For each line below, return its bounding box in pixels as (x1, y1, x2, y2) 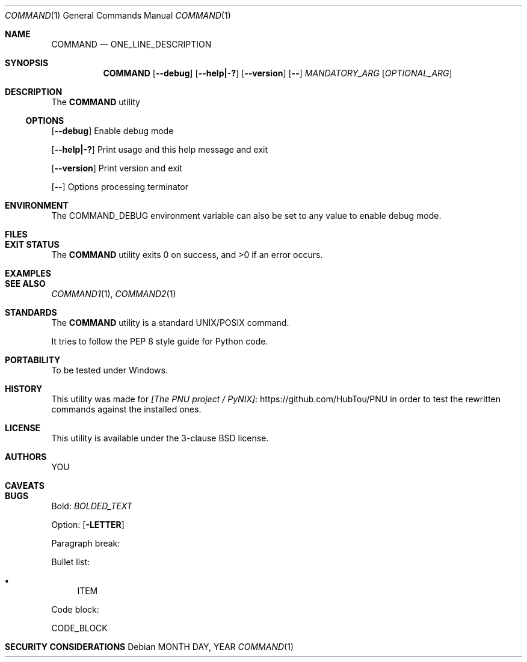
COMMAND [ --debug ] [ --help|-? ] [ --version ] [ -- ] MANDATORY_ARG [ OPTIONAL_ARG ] (103, 68, 452, 78)
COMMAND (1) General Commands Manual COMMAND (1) (5, 10, 231, 20)
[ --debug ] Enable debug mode (51, 126, 174, 136)
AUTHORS (5, 452, 47, 462)
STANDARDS (5, 307, 57, 317)
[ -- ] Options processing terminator (51, 182, 189, 192)
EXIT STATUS (5, 239, 60, 250)
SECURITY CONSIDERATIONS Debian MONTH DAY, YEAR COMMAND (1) (5, 642, 294, 652)
